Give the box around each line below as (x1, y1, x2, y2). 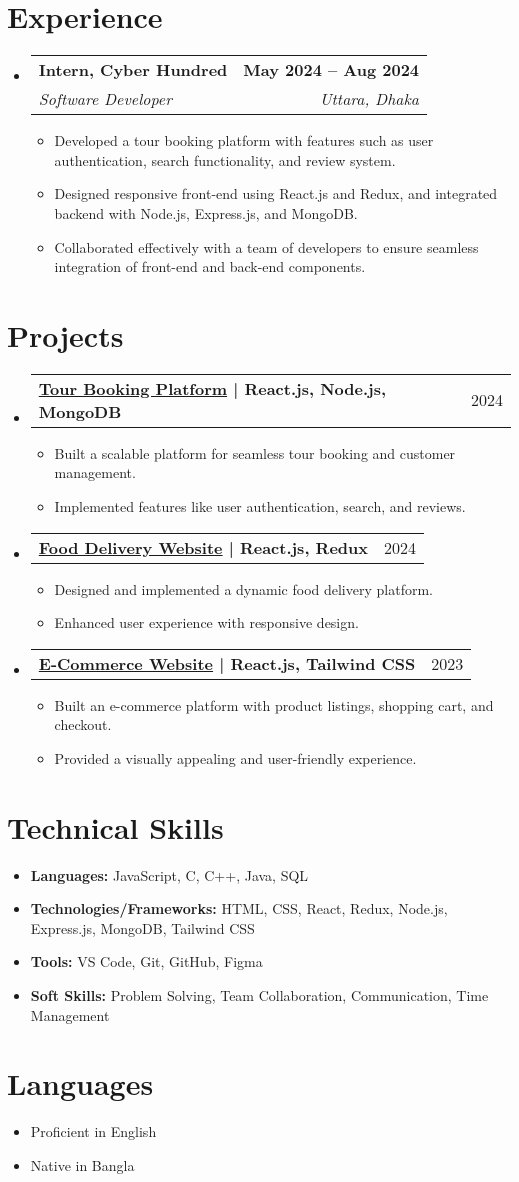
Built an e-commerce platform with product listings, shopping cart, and (54, 694, 494, 715)
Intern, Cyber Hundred (38, 58, 228, 82)
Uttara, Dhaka (319, 87, 420, 111)
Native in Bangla (30, 1154, 135, 1175)
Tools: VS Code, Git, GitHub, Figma (30, 951, 263, 972)
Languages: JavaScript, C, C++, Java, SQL (30, 864, 309, 885)
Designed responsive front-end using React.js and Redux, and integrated (54, 183, 498, 204)
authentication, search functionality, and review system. (54, 149, 396, 170)
